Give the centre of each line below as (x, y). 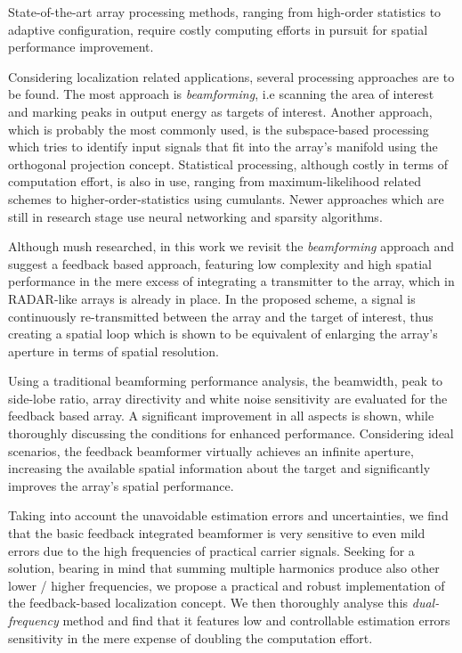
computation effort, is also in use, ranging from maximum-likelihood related (215, 181)
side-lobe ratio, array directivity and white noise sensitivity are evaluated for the (228, 398)
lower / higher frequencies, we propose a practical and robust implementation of (227, 585)
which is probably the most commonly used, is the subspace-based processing (219, 129)
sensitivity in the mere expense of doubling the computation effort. (190, 637)
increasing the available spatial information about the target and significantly (219, 468)
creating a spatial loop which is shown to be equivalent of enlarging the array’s (223, 334)
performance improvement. (81, 47)
